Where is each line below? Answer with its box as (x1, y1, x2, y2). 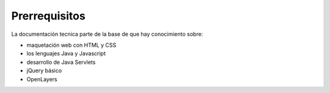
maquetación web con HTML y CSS (26, 41, 117, 49)
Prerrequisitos (11, 9, 86, 22)
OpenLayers (26, 75, 57, 83)
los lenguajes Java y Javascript (26, 50, 106, 57)
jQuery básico (26, 67, 62, 74)
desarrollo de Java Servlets (26, 58, 96, 66)
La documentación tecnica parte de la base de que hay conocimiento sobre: (11, 30, 204, 38)
